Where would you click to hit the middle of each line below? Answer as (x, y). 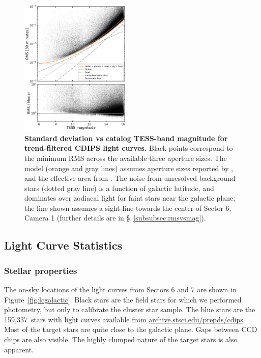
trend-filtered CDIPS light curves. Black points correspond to (129, 148)
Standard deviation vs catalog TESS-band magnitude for (126, 138)
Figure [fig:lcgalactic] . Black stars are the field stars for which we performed (123, 299)
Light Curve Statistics (63, 245)
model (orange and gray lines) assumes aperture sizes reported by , (129, 168)
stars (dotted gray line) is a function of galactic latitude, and (119, 188)
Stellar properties (41, 270)
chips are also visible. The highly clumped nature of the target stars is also (121, 339)
